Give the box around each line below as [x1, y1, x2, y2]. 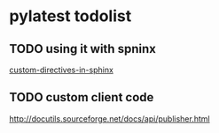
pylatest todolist [9, 6, 132, 26]
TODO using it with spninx [9, 41, 157, 56]
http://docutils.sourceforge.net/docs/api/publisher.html [9, 113, 210, 124]
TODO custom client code [9, 90, 154, 105]
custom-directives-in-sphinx [9, 64, 113, 75]
